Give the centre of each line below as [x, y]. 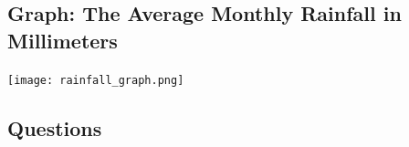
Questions [55, 127]
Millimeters [63, 40]
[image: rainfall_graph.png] [96, 80]
